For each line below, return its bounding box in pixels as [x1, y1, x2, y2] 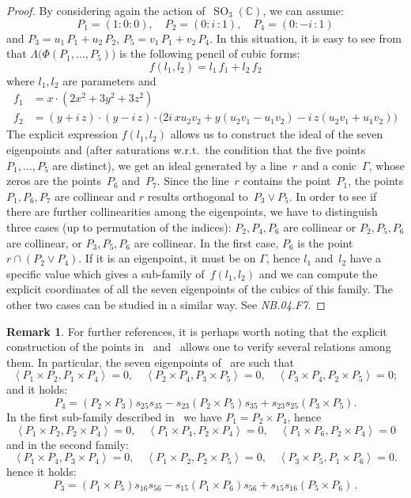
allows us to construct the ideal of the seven [170, 126, 383, 142]
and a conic [301, 157, 357, 173]
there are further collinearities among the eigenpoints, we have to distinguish [6, 203, 378, 220]
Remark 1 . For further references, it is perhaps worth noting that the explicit [6, 323, 387, 339]
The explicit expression [6, 126, 118, 142]
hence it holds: [6, 463, 77, 480]
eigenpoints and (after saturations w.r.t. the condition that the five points [6, 141, 366, 158]
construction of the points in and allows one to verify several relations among [6, 338, 391, 355]
